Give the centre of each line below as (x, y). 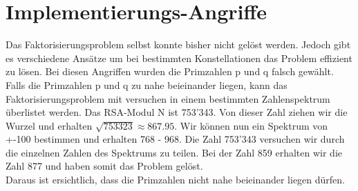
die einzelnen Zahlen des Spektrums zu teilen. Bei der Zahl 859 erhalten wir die (174, 152)
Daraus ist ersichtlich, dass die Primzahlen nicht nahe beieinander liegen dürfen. (175, 180)
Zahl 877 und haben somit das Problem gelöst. (104, 166)
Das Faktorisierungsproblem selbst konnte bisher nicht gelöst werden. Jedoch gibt (178, 44)
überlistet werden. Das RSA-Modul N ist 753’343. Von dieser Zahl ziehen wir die (177, 112)
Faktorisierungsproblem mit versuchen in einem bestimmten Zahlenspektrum (168, 98)
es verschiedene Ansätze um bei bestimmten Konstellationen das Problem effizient (179, 58)
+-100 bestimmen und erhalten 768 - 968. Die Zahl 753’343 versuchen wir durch (175, 139)
